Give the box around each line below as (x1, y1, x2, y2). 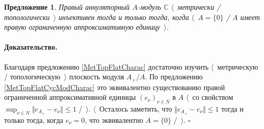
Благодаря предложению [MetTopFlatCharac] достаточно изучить (4, 61, 209, 72)
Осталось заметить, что (99, 103, 172, 114)
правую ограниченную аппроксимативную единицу (4, 21, 160, 32)
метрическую (217, 61, 258, 72)
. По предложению (145, 71, 203, 82)
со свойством (192, 92, 233, 102)
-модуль (137, 2, 161, 12)
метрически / (177, 2, 221, 12)
